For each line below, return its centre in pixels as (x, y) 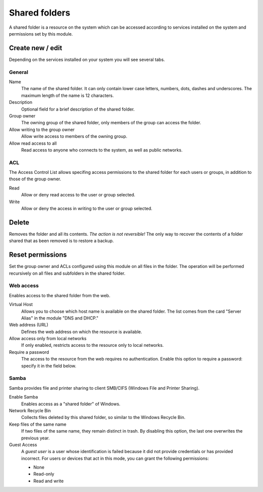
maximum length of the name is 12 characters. (67, 95)
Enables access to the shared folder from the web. (60, 295)
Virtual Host (21, 304)
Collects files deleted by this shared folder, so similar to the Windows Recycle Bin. (103, 417)
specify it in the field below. (49, 366)
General (19, 72)
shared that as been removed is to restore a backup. (61, 241)
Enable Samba (24, 397)
